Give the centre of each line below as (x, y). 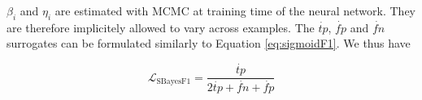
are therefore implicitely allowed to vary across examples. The (161, 27)
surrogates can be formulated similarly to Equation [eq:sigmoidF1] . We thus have (209, 43)
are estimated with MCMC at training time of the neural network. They (235, 10)
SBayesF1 (174, 82)
